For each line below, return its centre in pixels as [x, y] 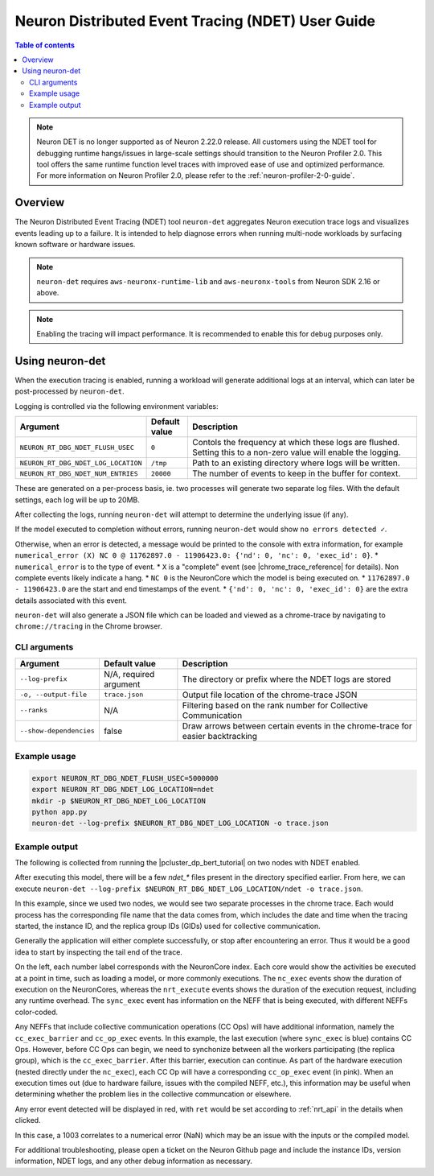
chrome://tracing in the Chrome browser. [88, 626]
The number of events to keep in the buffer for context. [296, 473]
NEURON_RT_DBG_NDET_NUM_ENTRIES [79, 474]
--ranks [34, 710]
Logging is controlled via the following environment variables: [117, 406]
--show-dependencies [57, 731]
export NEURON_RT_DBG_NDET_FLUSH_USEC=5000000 [125, 778]
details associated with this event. [71, 600]
